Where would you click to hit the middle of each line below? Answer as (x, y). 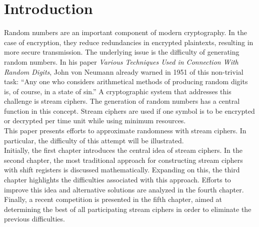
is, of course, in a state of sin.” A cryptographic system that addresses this (118, 91)
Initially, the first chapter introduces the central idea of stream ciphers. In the (123, 150)
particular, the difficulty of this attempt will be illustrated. (94, 140)
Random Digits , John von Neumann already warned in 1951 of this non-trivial (124, 71)
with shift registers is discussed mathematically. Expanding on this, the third (122, 170)
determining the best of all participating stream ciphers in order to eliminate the (128, 209)
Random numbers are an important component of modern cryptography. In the (125, 32)
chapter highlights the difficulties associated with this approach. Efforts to (117, 180)
